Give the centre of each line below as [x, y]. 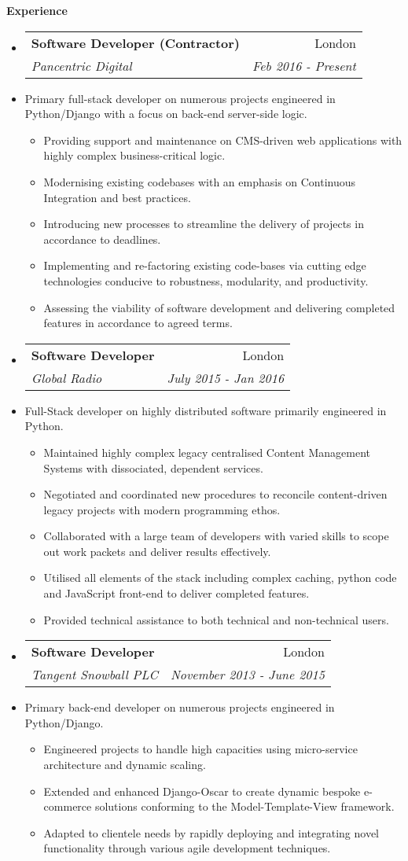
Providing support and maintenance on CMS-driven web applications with [223, 140]
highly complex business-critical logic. [134, 155]
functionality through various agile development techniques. [187, 848]
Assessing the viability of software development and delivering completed [219, 307]
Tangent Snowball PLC [94, 675]
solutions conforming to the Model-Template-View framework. [244, 806]
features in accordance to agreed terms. [138, 323]
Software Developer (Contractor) [136, 42]
